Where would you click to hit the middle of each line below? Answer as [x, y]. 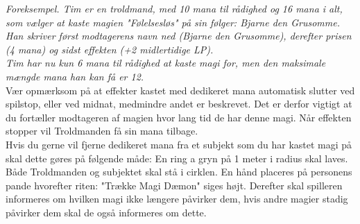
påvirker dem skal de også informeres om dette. [106, 212]
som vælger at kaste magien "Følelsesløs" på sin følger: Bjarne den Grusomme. [173, 22]
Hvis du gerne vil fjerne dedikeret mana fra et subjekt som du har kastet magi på [179, 144]
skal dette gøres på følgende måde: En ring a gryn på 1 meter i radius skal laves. [177, 158]
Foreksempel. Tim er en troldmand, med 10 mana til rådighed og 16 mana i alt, [174, 8]
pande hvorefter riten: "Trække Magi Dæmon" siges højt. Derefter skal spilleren [174, 185]
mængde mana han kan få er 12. [75, 76]
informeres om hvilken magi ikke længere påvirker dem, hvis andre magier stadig [177, 199]
